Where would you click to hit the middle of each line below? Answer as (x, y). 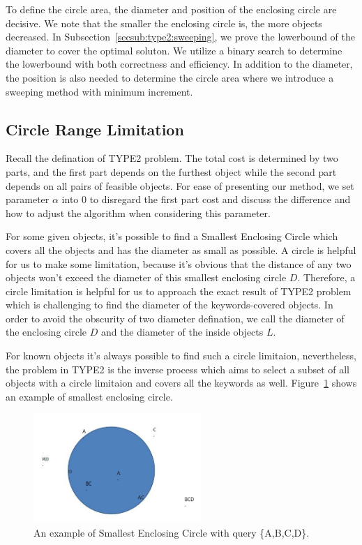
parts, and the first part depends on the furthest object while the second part (171, 171)
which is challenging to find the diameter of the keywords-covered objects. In (169, 305)
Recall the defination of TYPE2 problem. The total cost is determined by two (172, 158)
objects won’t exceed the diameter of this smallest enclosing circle (146, 277)
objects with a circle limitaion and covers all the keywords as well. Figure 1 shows (181, 383)
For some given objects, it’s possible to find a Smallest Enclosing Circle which (172, 236)
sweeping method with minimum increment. (99, 91)
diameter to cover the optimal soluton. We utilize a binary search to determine (174, 50)
